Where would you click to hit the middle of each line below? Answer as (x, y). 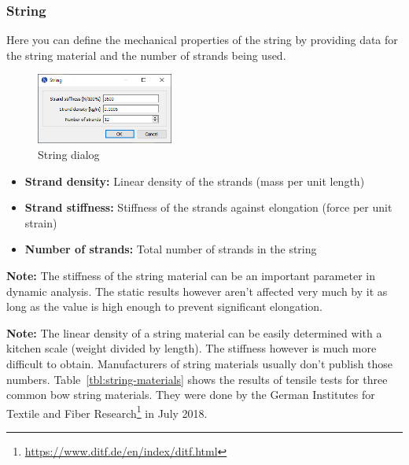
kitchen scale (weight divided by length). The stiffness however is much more (192, 348)
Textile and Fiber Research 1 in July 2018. (107, 411)
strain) (41, 222)
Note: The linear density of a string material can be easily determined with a (194, 332)
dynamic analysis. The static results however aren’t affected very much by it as (197, 291)
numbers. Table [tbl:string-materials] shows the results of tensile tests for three (197, 379)
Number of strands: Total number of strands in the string (171, 249)
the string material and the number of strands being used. (146, 55)
